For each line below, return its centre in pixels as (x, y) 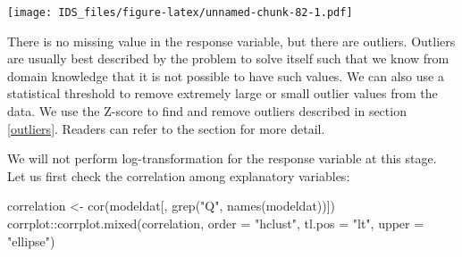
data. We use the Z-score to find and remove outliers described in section (207, 111)
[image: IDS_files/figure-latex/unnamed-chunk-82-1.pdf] (180, 12)
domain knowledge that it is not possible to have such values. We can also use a (226, 75)
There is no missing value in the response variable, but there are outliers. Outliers (231, 41)
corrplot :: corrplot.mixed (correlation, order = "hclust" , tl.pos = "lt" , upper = (216, 223)
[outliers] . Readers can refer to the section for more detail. (166, 128)
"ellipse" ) (31, 240)
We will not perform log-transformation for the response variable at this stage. (222, 158)
